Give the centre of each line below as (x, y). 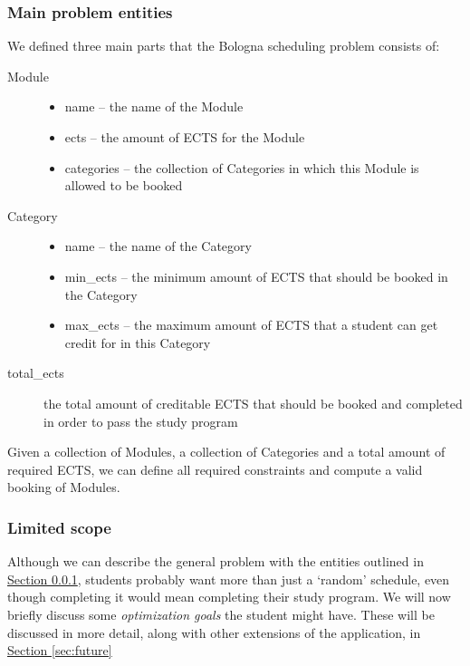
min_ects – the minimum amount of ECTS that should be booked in (256, 276)
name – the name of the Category (158, 246)
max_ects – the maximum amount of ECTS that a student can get (251, 325)
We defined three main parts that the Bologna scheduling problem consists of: (224, 46)
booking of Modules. (64, 487)
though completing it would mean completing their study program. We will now (229, 597)
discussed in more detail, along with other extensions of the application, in (214, 632)
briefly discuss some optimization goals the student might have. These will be (221, 614)
